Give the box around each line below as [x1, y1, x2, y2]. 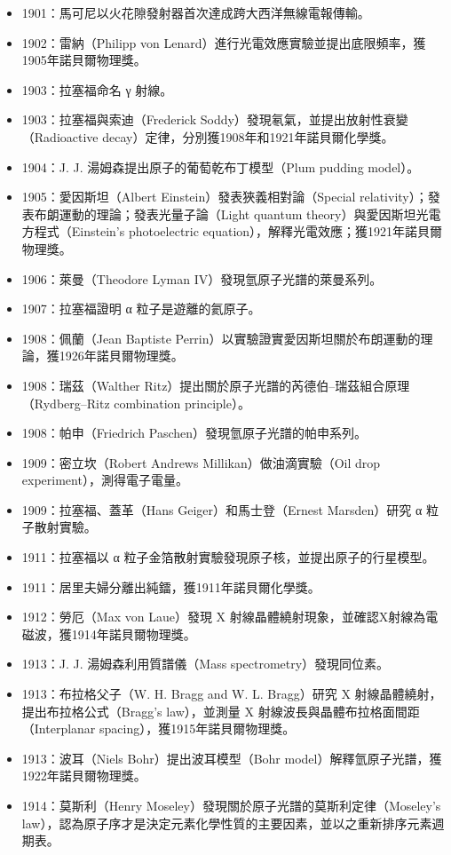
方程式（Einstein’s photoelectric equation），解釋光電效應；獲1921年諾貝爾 [21, 222, 443, 241]
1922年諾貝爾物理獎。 [21, 766, 146, 785]
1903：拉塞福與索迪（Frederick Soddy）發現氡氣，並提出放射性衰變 [21, 110, 408, 129]
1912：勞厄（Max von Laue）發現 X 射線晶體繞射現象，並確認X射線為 [21, 607, 426, 626]
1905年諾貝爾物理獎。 [21, 51, 146, 69]
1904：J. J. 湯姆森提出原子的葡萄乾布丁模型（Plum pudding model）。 [21, 157, 420, 176]
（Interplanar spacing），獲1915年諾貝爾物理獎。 [21, 719, 296, 738]
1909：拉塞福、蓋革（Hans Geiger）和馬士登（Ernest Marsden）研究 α [21, 500, 423, 519]
